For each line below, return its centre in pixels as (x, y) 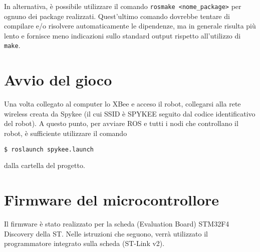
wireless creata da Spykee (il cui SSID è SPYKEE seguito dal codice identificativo (130, 113)
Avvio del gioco (58, 80)
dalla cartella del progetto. (45, 165)
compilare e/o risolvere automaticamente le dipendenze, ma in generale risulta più (130, 26)
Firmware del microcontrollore (112, 200)
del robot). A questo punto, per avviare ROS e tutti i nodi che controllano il (121, 123)
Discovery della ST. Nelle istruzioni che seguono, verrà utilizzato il (106, 233)
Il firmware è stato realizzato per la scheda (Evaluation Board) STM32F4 (117, 223)
